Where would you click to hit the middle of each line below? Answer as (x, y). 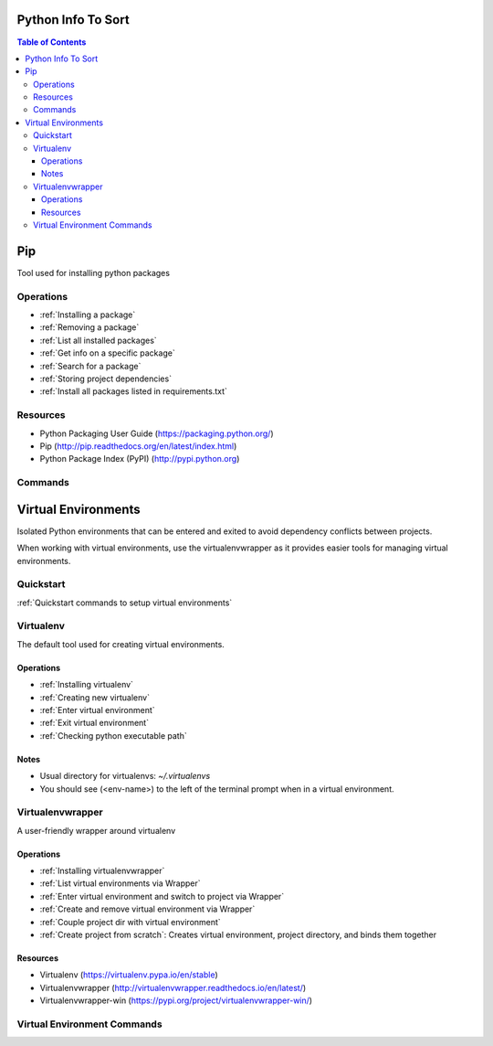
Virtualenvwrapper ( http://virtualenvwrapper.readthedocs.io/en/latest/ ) (173, 987)
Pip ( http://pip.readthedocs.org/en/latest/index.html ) (138, 446)
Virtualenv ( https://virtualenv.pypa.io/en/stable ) (129, 975)
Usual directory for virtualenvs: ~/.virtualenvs (125, 776)
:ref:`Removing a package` (89, 327)
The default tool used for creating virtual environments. (121, 644)
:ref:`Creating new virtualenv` (95, 697)
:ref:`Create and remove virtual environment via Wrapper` (147, 909)
